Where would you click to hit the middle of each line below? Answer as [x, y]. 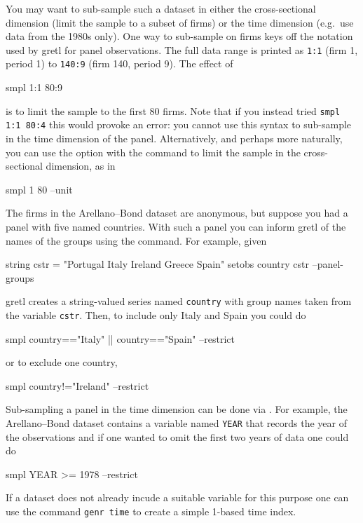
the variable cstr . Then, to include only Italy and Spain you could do [156, 315]
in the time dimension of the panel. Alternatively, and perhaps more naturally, [174, 138]
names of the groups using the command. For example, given [136, 240]
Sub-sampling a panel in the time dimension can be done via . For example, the [177, 409]
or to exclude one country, [62, 362]
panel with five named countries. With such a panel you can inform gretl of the [176, 226]
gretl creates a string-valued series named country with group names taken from [179, 301]
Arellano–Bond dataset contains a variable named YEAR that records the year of [176, 423]
